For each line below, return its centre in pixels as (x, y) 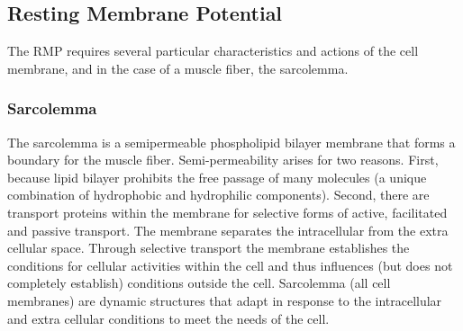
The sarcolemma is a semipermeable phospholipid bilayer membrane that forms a (231, 142)
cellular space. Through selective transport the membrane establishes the (209, 248)
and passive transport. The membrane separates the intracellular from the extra (228, 230)
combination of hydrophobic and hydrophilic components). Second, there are (218, 195)
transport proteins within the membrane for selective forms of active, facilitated (227, 212)
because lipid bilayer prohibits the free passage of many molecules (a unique (217, 177)
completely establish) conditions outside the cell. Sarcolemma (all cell (199, 283)
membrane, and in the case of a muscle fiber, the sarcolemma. (178, 68)
